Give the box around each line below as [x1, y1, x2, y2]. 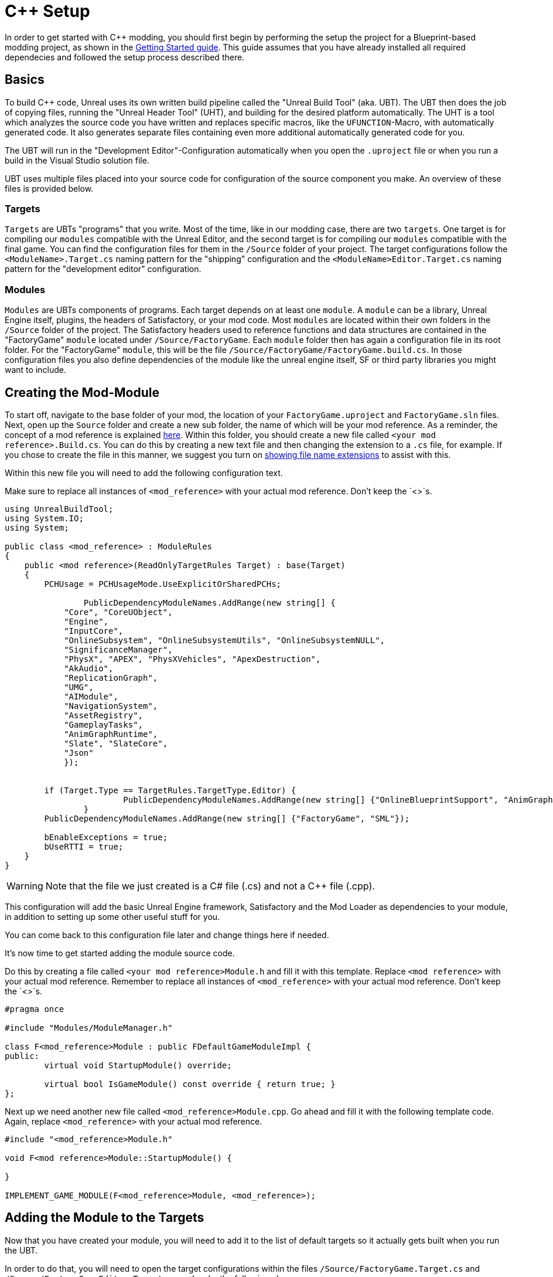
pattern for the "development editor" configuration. [5, 264, 202, 274]
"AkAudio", [64, 663, 114, 673]
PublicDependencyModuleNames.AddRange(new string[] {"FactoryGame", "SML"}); [44, 813, 410, 823]
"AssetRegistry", [64, 710, 144, 720]
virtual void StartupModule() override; [44, 1060, 232, 1070]
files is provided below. [5, 183, 94, 193]
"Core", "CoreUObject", [64, 607, 173, 617]
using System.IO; [5, 513, 84, 523]
